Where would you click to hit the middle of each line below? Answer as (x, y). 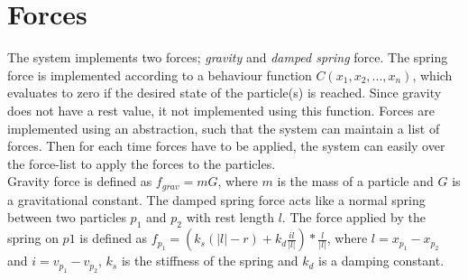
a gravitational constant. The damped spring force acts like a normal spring (216, 199)
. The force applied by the (353, 217)
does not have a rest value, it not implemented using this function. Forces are (221, 110)
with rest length (230, 217)
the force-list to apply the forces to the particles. (142, 163)
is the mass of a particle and (355, 181)
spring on (33, 238)
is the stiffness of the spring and (210, 261)
